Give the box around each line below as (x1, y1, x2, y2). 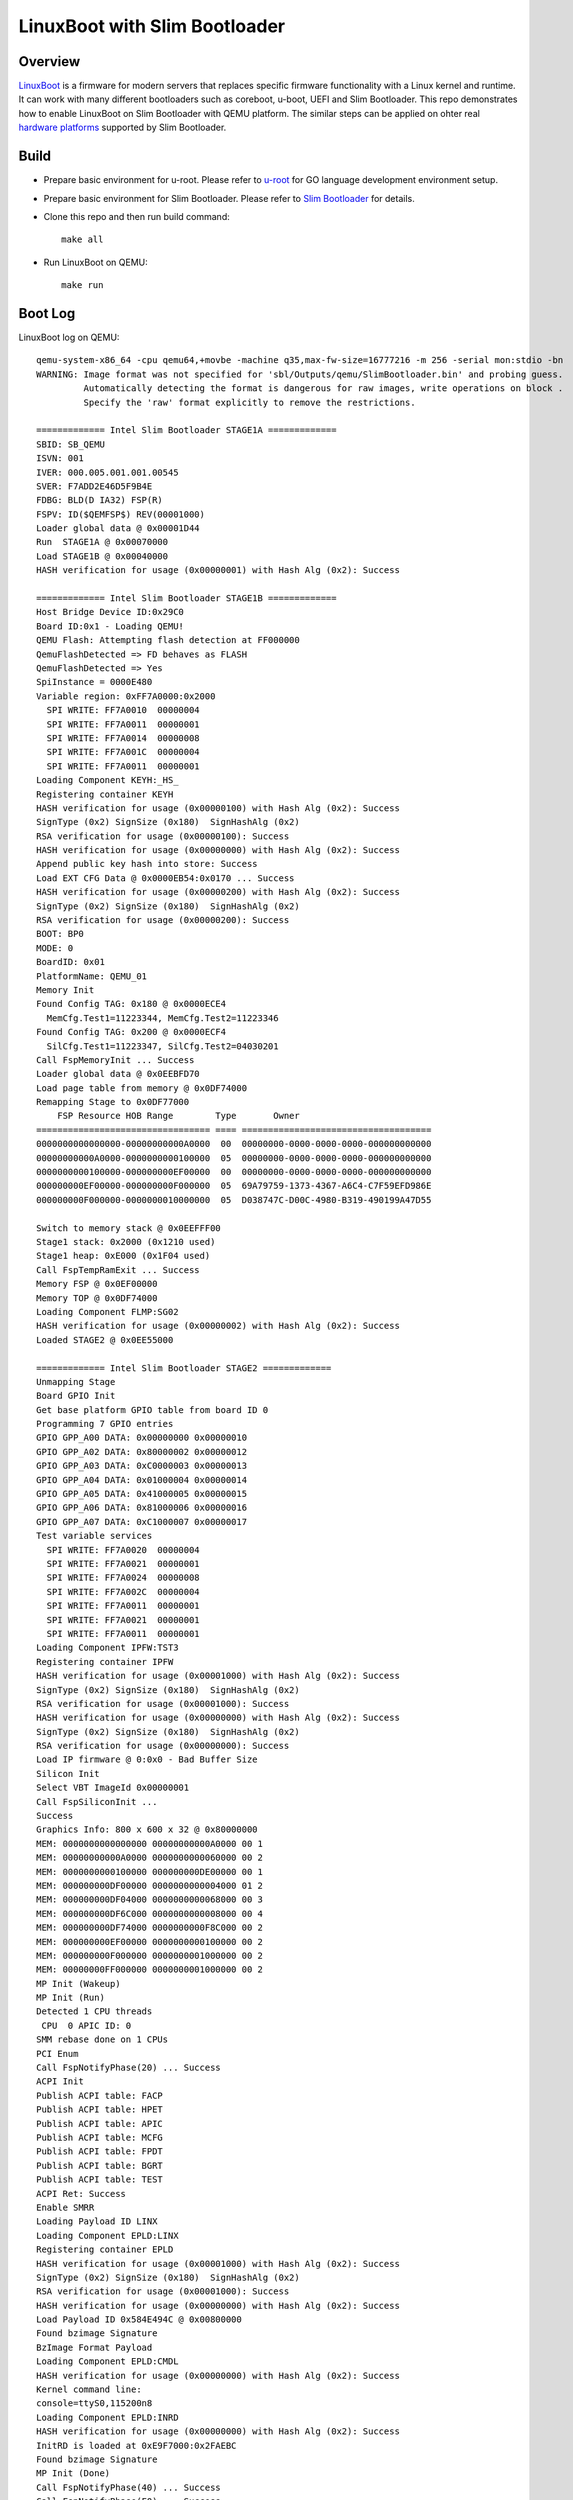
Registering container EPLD (36, 2244, 174, 2255)
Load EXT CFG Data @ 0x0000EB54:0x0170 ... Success (36, 872, 295, 884)
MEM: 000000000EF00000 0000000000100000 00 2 (36, 1936, 264, 1947)
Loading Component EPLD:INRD (36, 2411, 179, 2423)
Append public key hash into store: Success (36, 858, 259, 870)
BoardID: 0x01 (36, 956, 105, 968)
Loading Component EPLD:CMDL (36, 2356, 179, 2367)
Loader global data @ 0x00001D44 (36, 523, 200, 534)
